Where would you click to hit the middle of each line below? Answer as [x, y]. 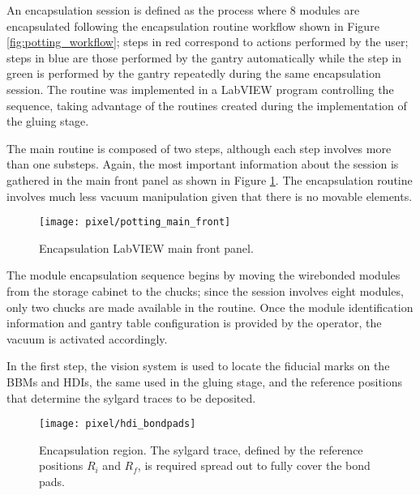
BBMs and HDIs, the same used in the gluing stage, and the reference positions [205, 381]
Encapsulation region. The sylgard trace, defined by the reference [201, 449]
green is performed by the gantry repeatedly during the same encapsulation [194, 73]
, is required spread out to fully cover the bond [254, 465]
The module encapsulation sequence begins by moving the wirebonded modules [204, 275]
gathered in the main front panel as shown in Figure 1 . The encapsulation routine [210, 179]
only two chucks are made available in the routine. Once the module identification [210, 307]
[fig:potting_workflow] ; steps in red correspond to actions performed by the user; [208, 42]
